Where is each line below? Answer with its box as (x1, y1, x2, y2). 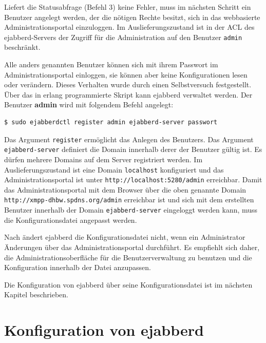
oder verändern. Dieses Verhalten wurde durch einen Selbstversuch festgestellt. (4, 79, 252, 90)
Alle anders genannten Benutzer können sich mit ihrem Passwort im (4, 59, 218, 70)
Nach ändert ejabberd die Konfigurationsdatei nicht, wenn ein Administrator (4, 232, 245, 242)
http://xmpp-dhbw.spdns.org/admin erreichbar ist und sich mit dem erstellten (4, 194, 254, 205)
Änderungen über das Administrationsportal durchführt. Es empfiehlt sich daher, (4, 241, 260, 252)
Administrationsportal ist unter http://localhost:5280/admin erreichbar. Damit (4, 174, 262, 185)
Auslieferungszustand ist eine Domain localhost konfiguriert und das (4, 164, 224, 175)
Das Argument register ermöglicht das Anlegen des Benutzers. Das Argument (4, 134, 254, 144)
